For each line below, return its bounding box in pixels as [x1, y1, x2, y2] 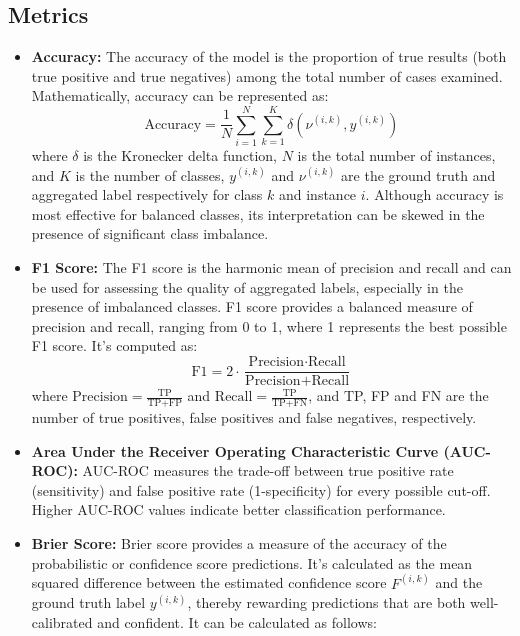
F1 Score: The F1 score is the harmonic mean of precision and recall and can [31, 257, 512, 278]
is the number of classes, [75, 164, 225, 185]
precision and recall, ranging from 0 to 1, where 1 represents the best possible [31, 315, 507, 336]
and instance [278, 184, 357, 205]
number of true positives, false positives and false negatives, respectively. [31, 406, 477, 427]
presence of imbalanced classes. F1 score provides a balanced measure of [31, 296, 473, 317]
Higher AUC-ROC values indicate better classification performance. [31, 499, 446, 520]
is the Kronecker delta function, [83, 145, 277, 166]
